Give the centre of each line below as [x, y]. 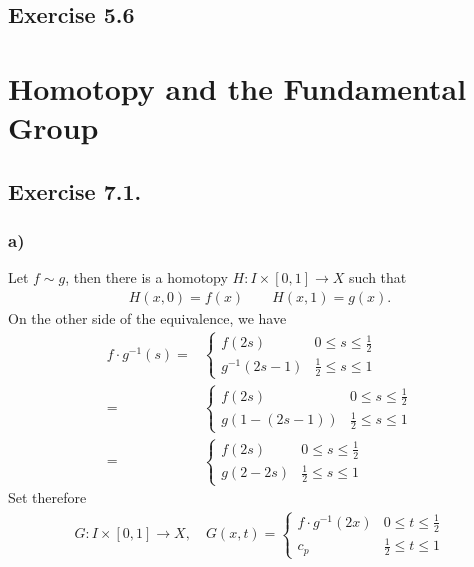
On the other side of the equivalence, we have [147, 317]
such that [378, 277]
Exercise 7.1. [75, 190]
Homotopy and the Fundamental [237, 87]
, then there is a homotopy [146, 277]
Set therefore [47, 497]
